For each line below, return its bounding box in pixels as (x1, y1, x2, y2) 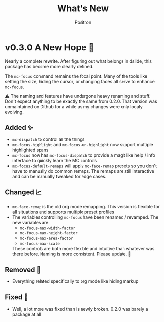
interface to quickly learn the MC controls (12, 157, 97, 163)
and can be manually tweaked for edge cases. (12, 173, 107, 179)
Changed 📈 (5, 188, 42, 196)
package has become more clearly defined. (5, 63, 94, 69)
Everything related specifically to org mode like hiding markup (12, 278, 139, 284)
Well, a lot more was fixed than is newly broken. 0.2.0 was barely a (12, 306, 148, 312)
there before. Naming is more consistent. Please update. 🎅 (12, 251, 131, 257)
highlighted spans (12, 147, 49, 153)
